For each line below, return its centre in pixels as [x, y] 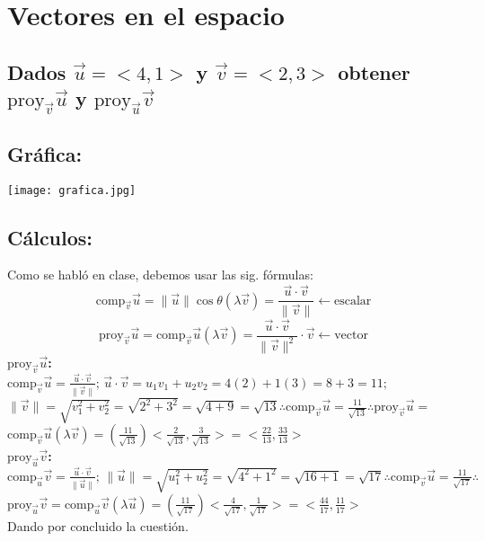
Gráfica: [45, 153]
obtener [374, 71]
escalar [353, 301]
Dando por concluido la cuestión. [98, 525]
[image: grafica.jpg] [72, 190]
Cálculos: [50, 237]
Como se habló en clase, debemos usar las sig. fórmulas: [160, 275]
